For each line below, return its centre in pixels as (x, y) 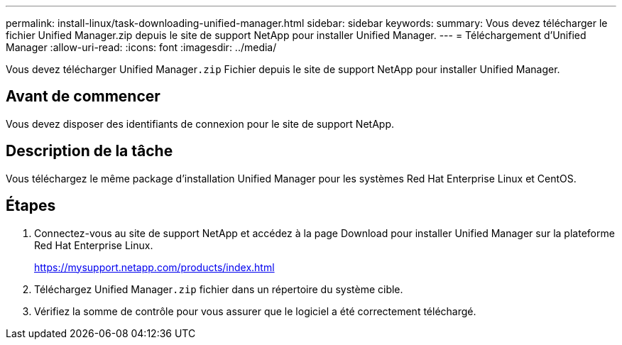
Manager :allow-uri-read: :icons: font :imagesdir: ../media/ (141, 47)
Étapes (31, 206)
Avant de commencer (83, 97)
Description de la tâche (89, 151)
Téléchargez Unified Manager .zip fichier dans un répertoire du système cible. (219, 289)
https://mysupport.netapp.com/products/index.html (154, 267)
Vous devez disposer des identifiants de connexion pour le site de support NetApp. (200, 124)
